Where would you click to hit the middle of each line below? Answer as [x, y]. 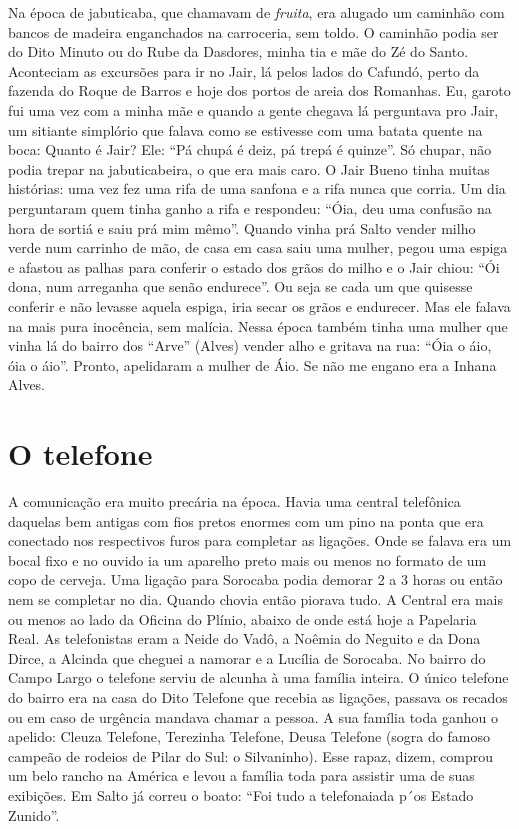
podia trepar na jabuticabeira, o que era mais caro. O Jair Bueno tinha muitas [249, 168]
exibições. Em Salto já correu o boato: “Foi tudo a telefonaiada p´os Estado [241, 794]
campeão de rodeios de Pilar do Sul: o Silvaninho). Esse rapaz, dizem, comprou [250, 755]
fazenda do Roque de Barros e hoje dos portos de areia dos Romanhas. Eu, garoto [259, 90]
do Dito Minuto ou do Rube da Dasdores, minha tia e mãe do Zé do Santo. [238, 51]
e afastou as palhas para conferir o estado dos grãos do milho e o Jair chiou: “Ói [254, 266]
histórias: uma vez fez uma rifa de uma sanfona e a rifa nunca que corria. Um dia [257, 188]
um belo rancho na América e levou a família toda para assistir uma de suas [241, 775]
